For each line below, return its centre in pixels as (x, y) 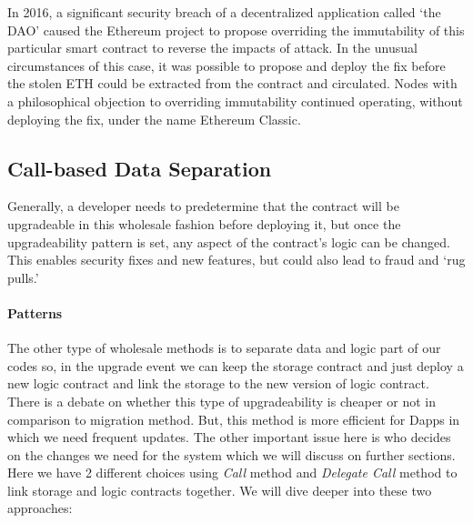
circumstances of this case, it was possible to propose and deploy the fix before (226, 65)
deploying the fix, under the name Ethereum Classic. (154, 119)
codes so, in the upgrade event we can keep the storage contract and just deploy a (236, 365)
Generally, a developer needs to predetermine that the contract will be (203, 206)
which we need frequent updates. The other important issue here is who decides (229, 437)
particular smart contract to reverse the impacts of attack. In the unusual (212, 48)
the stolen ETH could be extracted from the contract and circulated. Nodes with (232, 83)
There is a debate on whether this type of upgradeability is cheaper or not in (221, 401)
